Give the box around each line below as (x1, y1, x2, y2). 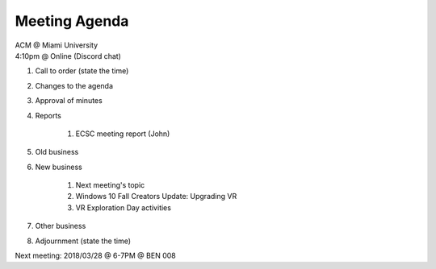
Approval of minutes (35, 96, 103, 106)
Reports (35, 110, 62, 120)
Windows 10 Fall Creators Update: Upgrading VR (75, 192, 237, 201)
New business (35, 162, 82, 172)
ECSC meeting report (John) (75, 129, 170, 139)
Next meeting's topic (75, 180, 145, 190)
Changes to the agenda (35, 81, 113, 90)
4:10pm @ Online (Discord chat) (15, 51, 121, 60)
